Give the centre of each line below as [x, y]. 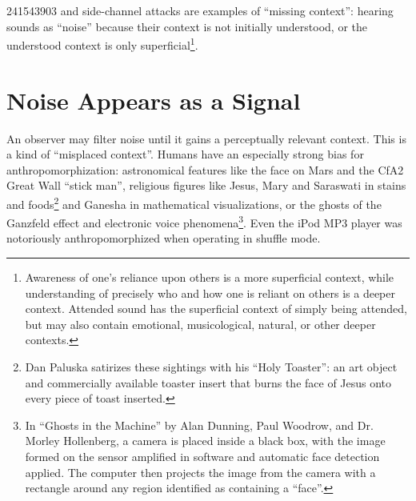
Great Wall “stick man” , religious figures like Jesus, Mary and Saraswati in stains [206, 185]
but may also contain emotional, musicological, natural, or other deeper [200, 324]
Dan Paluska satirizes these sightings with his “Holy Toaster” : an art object [211, 367]
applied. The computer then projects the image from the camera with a [200, 472]
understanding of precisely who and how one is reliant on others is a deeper [210, 293]
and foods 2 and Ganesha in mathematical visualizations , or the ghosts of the [194, 202]
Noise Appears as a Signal [154, 100]
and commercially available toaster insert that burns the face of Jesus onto [208, 382]
